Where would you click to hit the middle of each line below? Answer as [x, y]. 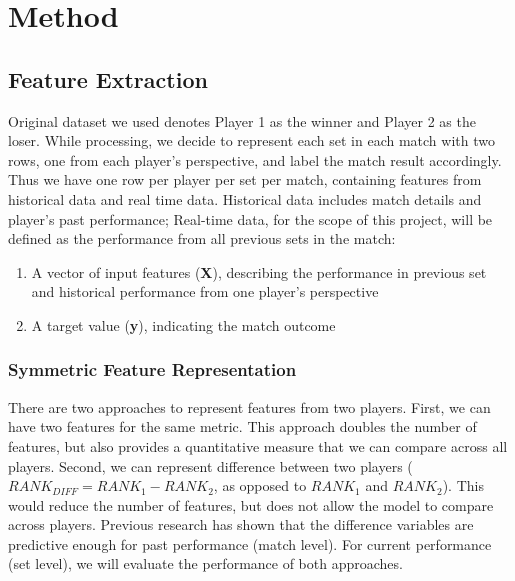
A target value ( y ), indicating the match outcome [183, 324]
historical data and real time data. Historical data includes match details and [245, 198]
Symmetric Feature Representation [152, 369]
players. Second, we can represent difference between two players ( [210, 465]
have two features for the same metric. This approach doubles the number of [242, 426]
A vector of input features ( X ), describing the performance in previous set [259, 271]
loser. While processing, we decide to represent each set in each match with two [251, 140]
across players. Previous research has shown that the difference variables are [241, 524]
